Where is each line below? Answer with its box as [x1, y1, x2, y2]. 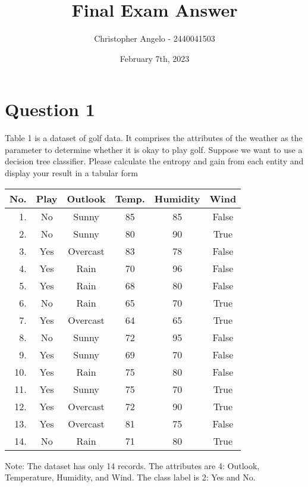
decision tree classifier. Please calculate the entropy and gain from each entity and [5, 155, 304, 167]
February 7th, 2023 [120, 52, 190, 64]
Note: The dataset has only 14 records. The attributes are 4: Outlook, [5, 459, 260, 472]
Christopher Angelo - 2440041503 [94, 32, 215, 45]
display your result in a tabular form [5, 167, 138, 179]
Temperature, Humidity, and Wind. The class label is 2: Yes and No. [5, 471, 256, 483]
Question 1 [5, 97, 95, 121]
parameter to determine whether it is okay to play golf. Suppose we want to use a [5, 143, 303, 155]
